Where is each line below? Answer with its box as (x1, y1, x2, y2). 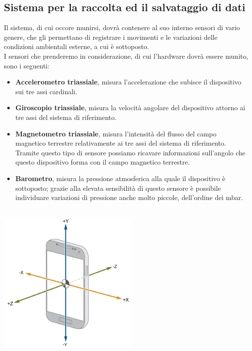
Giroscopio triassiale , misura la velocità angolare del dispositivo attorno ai (15, 102, 245, 113)
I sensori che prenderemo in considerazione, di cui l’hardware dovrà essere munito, (4, 50, 249, 61)
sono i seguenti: (4, 60, 50, 70)
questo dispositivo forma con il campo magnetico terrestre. (15, 157, 190, 167)
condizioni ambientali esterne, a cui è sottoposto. (4, 41, 149, 51)
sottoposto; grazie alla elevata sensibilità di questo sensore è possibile (15, 183, 221, 193)
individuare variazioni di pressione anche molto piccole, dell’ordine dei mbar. (15, 192, 243, 202)
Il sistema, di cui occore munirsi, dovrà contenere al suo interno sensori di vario (4, 22, 240, 33)
